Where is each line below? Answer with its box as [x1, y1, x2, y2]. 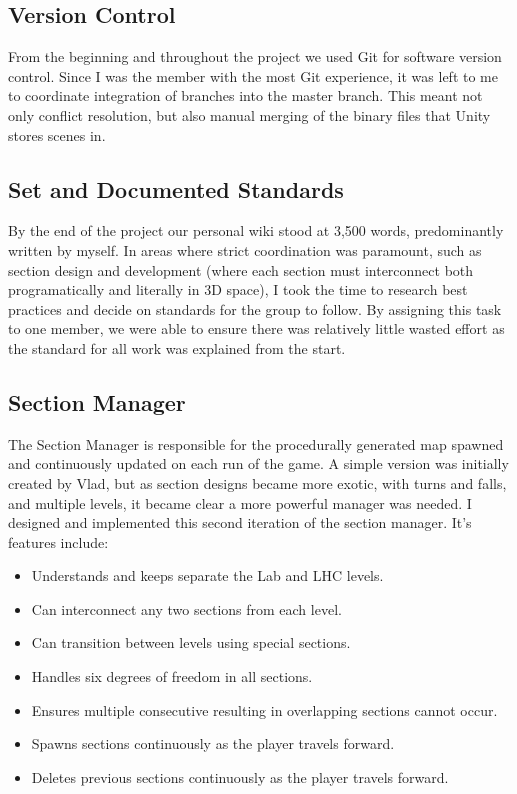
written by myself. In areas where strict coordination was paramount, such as [8, 239, 482, 260]
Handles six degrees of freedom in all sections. [31, 666, 313, 687]
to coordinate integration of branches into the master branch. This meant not [8, 85, 483, 106]
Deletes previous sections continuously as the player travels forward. [31, 766, 449, 787]
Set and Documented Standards [8, 173, 344, 204]
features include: [8, 531, 109, 552]
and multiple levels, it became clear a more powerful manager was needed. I [8, 492, 472, 513]
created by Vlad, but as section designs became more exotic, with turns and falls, [8, 472, 507, 493]
